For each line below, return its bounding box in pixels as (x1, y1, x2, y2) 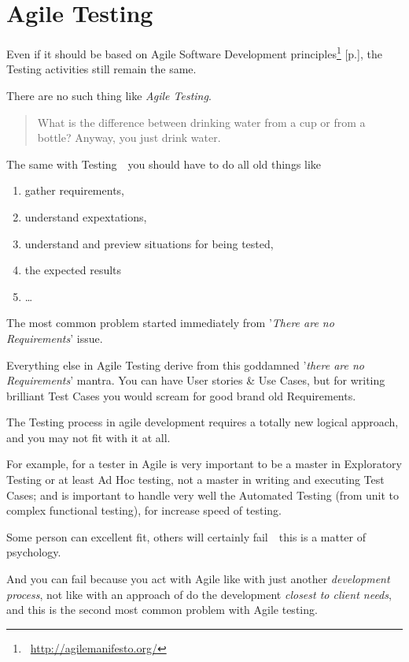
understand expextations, (24, 208, 147, 225)
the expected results (24, 262, 122, 278)
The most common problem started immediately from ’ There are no (6, 314, 334, 331)
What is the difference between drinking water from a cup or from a (37, 113, 366, 130)
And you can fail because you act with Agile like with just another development (6, 571, 390, 587)
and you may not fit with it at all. (6, 429, 171, 445)
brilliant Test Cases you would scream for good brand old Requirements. (6, 387, 356, 404)
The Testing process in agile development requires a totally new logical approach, (6, 414, 399, 430)
